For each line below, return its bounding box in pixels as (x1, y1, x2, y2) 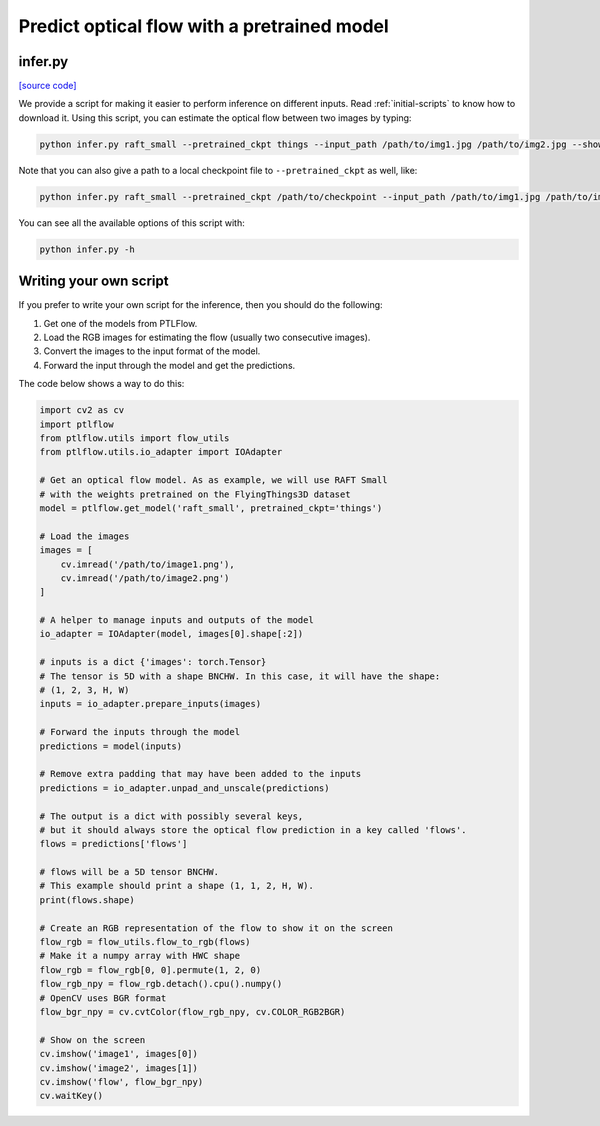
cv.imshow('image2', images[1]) (39, 1062, 199, 1074)
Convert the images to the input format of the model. (43, 345, 261, 357)
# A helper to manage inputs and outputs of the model (39, 615, 314, 626)
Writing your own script (18, 273, 169, 290)
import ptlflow (39, 418, 114, 430)
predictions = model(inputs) (39, 740, 183, 752)
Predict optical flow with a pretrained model (18, 15, 389, 37)
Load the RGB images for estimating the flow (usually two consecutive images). (43, 331, 371, 344)
